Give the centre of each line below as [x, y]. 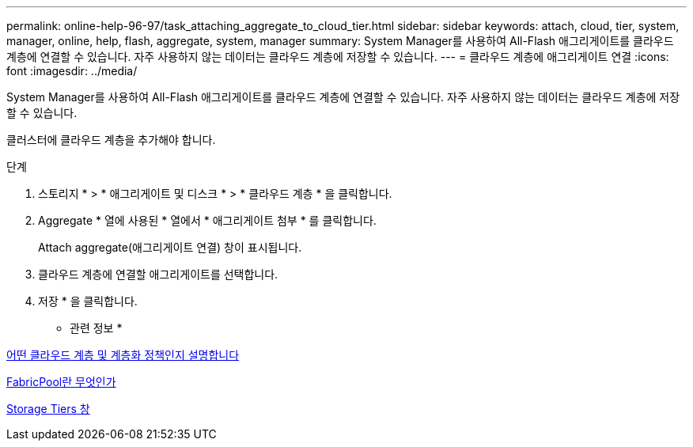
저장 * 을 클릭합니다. [88, 301]
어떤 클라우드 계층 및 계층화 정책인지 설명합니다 [123, 355]
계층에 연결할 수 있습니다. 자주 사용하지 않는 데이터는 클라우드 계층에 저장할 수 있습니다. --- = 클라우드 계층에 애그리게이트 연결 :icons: [338, 57]
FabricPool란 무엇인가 [61, 382]
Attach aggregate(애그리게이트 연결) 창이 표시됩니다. [170, 247]
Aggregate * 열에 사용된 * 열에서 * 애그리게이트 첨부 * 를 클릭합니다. [207, 220]
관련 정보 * [96, 328]
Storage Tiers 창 [48, 409]
